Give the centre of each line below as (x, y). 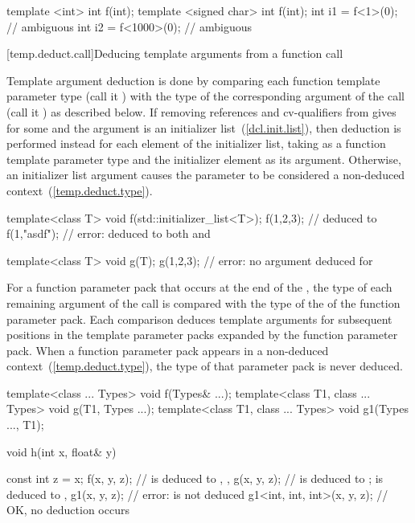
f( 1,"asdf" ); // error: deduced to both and (109, 233)
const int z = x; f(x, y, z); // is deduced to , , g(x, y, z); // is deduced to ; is (195, 478)
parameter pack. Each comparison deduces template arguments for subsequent (199, 319)
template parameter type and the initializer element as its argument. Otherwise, (204, 159)
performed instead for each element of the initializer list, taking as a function (196, 143)
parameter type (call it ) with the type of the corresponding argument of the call (205, 96)
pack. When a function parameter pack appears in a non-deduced (168, 350)
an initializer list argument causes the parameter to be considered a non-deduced (206, 175)
